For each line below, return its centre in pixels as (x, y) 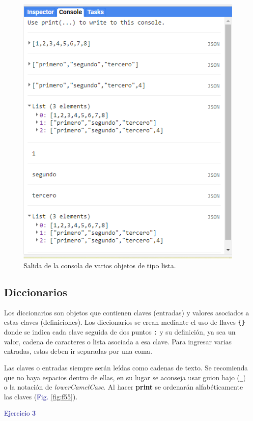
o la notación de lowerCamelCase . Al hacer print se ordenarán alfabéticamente (124, 387)
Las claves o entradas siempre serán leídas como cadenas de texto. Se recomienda (126, 367)
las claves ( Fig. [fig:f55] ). (41, 396)
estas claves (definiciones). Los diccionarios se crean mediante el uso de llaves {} (125, 322)
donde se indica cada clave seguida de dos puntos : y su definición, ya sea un (120, 332)
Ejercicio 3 (20, 413)
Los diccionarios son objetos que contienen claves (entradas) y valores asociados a (127, 312)
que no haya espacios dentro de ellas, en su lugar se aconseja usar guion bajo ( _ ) (125, 377)
